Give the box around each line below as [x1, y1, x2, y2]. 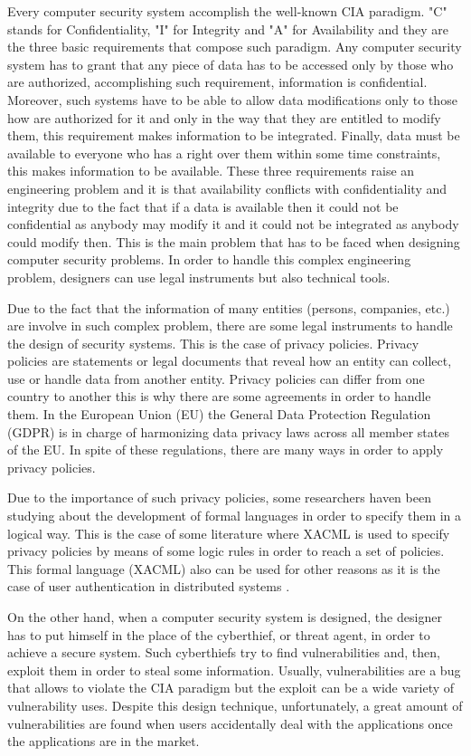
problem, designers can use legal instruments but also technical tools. [7, 267, 391, 286]
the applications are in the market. [7, 732, 200, 751]
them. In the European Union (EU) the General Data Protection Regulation [7, 405, 431, 424]
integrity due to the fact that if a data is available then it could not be [7, 196, 399, 215]
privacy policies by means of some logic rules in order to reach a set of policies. [7, 541, 445, 560]
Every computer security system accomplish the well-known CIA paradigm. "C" [7, 2, 447, 20]
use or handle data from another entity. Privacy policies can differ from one [7, 368, 425, 388]
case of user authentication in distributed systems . [7, 577, 290, 596]
